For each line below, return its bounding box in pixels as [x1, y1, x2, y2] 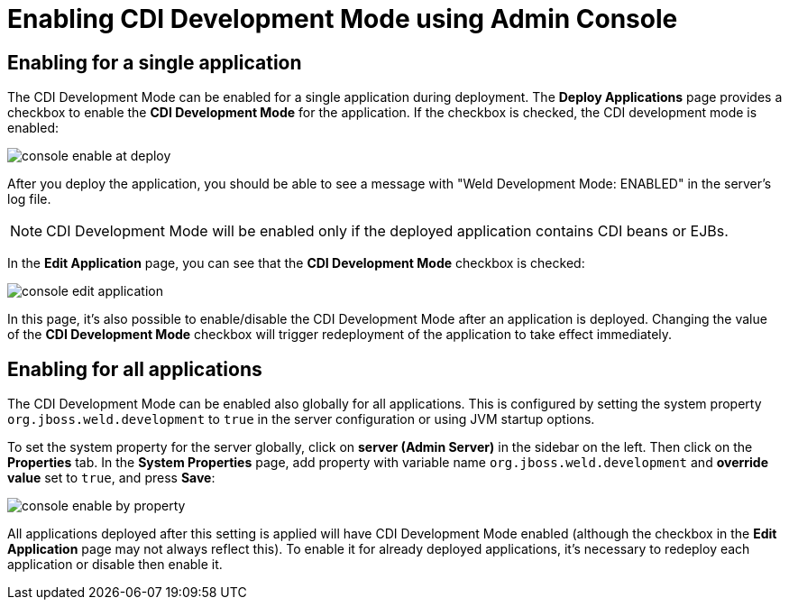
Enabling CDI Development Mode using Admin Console [7, 4, 678, 34]
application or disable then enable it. [7, 556, 223, 573]
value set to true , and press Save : [7, 470, 216, 486]
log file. [7, 191, 51, 207]
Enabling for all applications [7, 357, 262, 381]
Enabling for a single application [7, 51, 302, 74]
